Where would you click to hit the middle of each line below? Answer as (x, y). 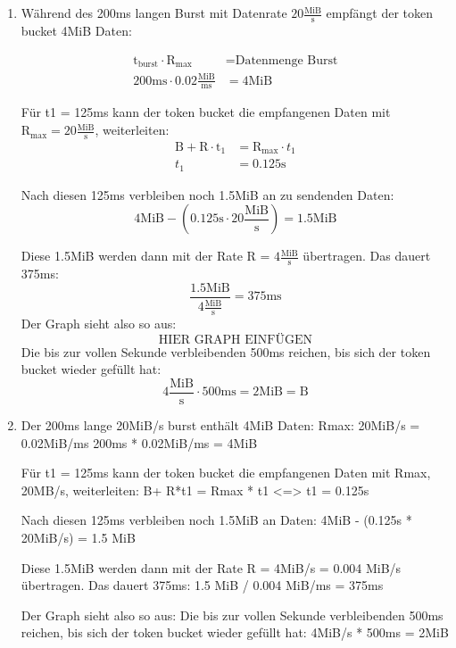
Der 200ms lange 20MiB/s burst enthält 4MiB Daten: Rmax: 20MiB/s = (220, 424)
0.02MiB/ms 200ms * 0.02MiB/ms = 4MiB (139, 442)
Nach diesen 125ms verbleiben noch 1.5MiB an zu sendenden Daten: (207, 194)
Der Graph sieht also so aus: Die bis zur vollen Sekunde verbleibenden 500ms (232, 615)
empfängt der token (380, 13)
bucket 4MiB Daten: (76, 31)
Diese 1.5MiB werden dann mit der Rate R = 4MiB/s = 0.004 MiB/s (211, 567)
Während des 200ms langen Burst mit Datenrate (154, 13)
